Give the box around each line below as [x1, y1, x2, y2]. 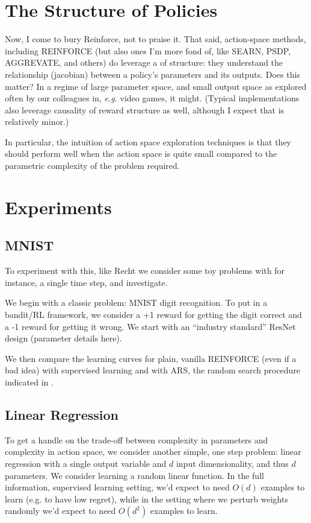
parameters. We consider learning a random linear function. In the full [5, 469, 264, 481]
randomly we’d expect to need [5, 504, 116, 517]
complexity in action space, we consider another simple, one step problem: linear [5, 445, 301, 458]
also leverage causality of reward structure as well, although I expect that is [5, 103, 285, 116]
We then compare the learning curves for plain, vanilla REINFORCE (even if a [5, 352, 297, 364]
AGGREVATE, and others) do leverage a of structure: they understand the [5, 56, 283, 69]
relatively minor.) [5, 115, 69, 128]
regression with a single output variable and [5, 457, 167, 469]
